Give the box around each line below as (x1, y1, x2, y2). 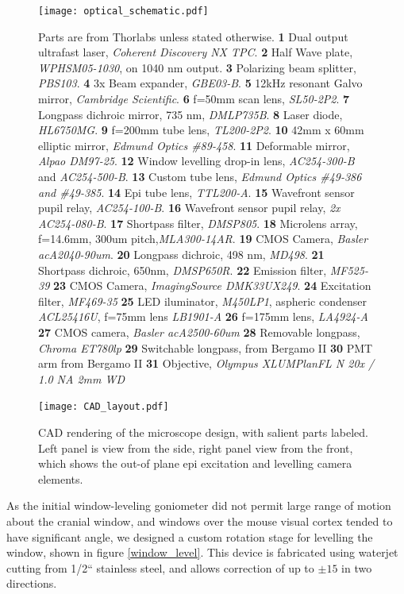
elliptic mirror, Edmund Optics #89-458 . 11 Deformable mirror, (38, 137, 350, 153)
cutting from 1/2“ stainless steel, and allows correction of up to (6, 559, 314, 576)
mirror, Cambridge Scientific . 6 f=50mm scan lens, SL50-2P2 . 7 (38, 91, 350, 107)
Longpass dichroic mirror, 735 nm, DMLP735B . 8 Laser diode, (38, 106, 343, 122)
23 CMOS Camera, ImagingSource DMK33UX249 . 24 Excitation (52, 277, 371, 294)
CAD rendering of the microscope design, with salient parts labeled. (38, 423, 368, 440)
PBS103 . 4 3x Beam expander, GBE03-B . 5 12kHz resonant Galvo (38, 75, 363, 91)
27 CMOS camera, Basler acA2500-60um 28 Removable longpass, (38, 323, 360, 340)
